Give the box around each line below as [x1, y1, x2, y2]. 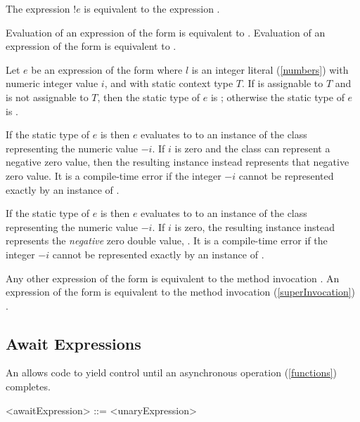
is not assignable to [6, 89, 89, 104]
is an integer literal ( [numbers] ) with [191, 62, 349, 77]
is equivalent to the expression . [84, 1, 220, 15]
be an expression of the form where [31, 62, 183, 77]
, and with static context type [104, 76, 233, 91]
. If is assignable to [241, 76, 323, 91]
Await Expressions [6, 332, 141, 354]
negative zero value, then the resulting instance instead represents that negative [6, 154, 349, 169]
